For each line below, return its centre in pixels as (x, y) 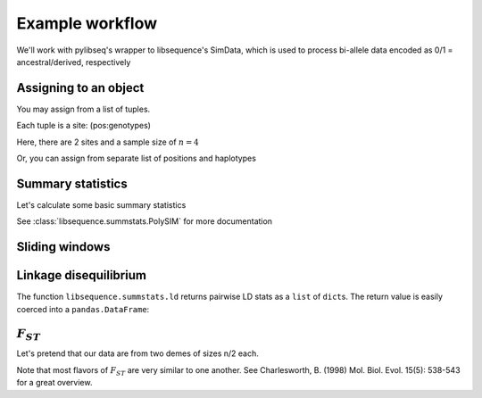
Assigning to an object (80, 88)
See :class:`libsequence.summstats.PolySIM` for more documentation (144, 221)
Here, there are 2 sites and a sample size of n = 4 (108, 142)
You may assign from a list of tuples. (83, 109)
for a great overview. (54, 383)
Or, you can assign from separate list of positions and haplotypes (136, 158)
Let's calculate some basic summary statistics (101, 204)
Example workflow (87, 23)
